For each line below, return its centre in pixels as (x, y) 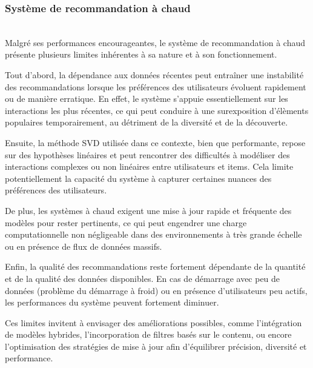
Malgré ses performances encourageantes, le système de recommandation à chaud (155, 42)
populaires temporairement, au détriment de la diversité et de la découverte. (147, 122)
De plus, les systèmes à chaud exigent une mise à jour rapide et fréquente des (148, 210)
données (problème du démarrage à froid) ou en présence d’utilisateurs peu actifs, (156, 290)
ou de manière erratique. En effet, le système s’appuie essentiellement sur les (147, 99)
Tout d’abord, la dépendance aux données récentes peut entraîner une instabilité (154, 75)
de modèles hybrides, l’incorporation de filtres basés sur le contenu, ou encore (148, 334)
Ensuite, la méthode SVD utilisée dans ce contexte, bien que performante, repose (155, 142)
